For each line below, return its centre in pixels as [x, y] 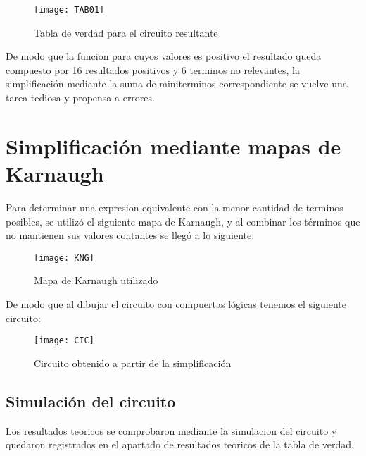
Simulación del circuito [91, 401]
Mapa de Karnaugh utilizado [96, 280]
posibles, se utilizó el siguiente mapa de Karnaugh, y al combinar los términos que [183, 221]
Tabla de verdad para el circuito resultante [126, 32]
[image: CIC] [64, 341]
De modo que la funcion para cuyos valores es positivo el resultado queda [164, 56]
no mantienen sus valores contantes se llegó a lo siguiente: [130, 235]
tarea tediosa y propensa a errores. [80, 98]
